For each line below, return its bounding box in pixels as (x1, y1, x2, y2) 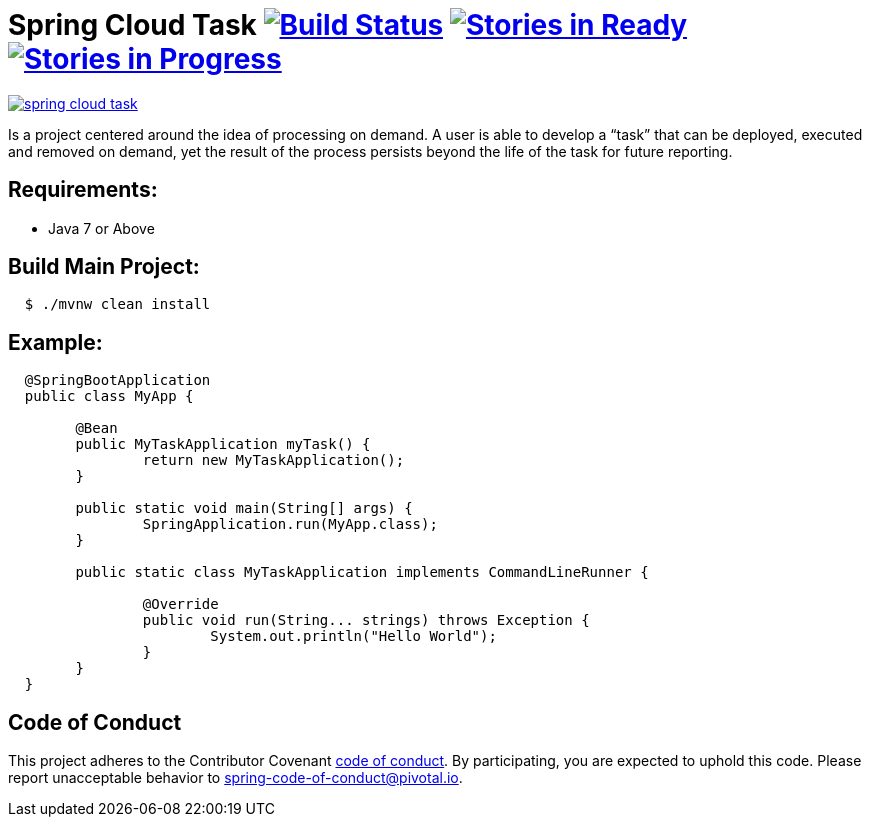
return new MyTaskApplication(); (142, 452, 405, 469)
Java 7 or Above (48, 219, 155, 237)
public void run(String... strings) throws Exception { (142, 612, 590, 629)
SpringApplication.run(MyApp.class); (142, 516, 438, 533)
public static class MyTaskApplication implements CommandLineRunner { (75, 564, 649, 581)
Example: (8, 329, 103, 355)
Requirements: (8, 177, 158, 203)
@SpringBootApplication (24, 372, 211, 389)
